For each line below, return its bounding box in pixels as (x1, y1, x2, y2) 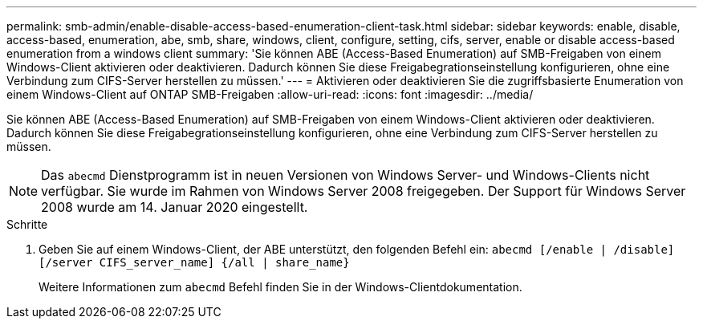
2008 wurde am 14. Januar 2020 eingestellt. (41, 199, 308, 215)
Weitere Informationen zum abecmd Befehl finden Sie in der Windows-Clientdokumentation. (39, 280, 522, 294)
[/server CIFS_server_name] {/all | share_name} (39, 256, 350, 269)
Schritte (6, 217, 48, 231)
